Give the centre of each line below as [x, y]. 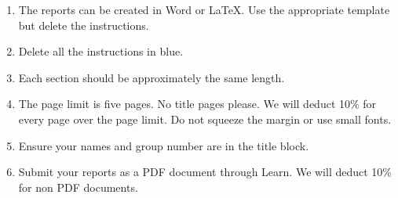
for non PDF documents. [78, 187]
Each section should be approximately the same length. [152, 77]
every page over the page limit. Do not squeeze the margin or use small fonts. [205, 119]
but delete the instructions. [84, 25]
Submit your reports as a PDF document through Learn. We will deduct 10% [205, 172]
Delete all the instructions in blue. [101, 51]
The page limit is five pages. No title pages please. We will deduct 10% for [197, 104]
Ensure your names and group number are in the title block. [164, 145]
